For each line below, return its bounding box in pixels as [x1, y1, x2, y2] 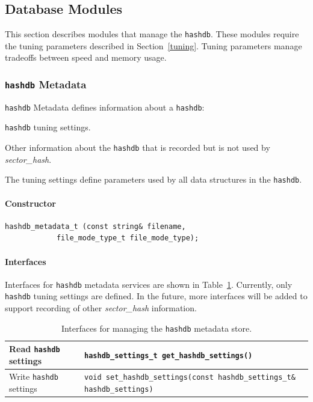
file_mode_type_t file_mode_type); [56, 234, 199, 243]
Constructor [5, 196, 56, 209]
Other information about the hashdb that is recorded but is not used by [5, 141, 270, 154]
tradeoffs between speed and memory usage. [5, 51, 167, 64]
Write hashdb [9, 370, 58, 382]
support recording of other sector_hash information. [5, 302, 197, 314]
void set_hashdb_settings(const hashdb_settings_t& [84, 373, 296, 382]
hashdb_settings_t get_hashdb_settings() [84, 352, 253, 361]
